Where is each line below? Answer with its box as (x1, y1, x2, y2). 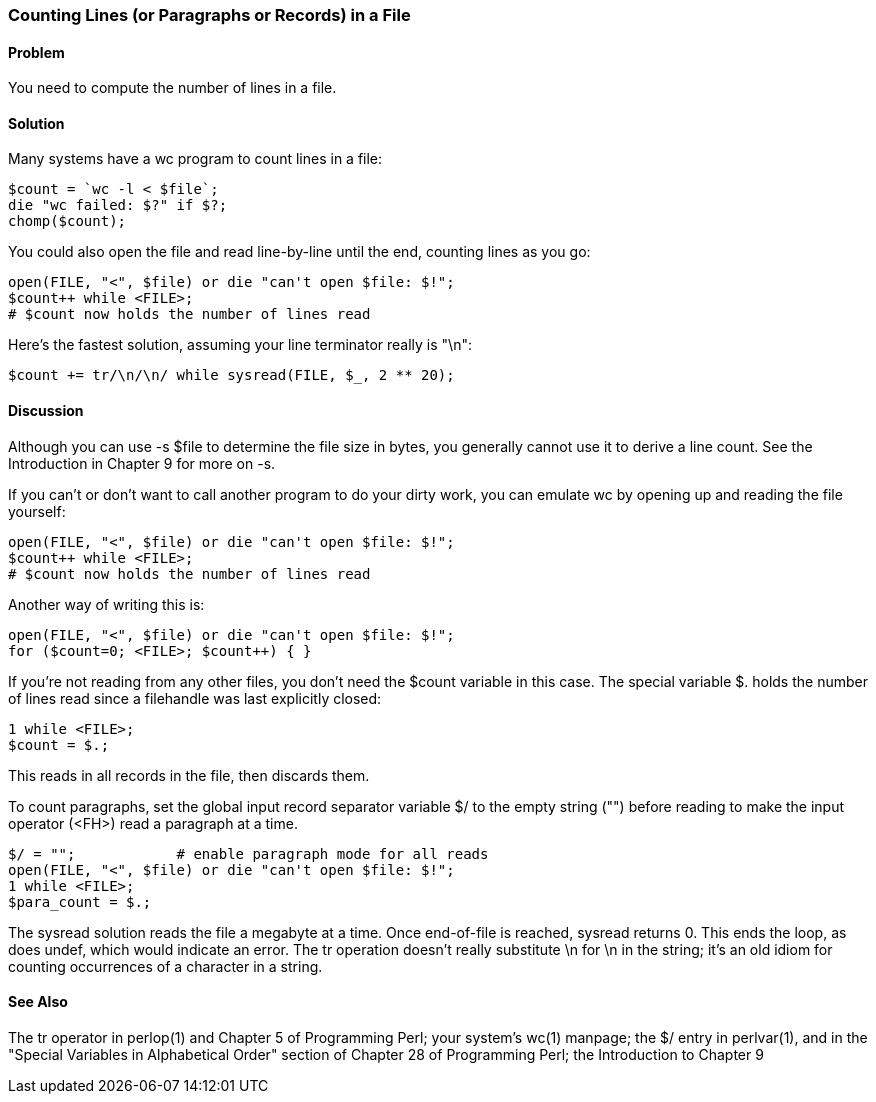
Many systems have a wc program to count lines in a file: (8, 150, 383, 168)
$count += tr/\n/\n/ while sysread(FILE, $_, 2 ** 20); (8, 367, 455, 384)
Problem (8, 43, 65, 61)
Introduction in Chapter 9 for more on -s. (8, 454, 276, 472)
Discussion (8, 402, 84, 420)
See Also (8, 993, 68, 1011)
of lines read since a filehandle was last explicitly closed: (8, 689, 382, 707)
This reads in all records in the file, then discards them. (8, 766, 370, 784)
